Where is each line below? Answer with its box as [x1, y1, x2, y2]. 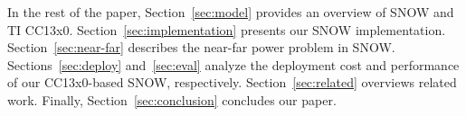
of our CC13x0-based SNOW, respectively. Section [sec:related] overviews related [7, 73, 457, 92]
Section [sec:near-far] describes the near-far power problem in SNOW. [7, 38, 395, 57]
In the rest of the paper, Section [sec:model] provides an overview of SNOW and [7, 3, 454, 21]
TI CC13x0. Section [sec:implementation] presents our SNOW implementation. [7, 20, 446, 39]
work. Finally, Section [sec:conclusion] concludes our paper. [7, 90, 337, 109]
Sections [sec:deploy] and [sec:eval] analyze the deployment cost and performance [7, 55, 460, 74]
